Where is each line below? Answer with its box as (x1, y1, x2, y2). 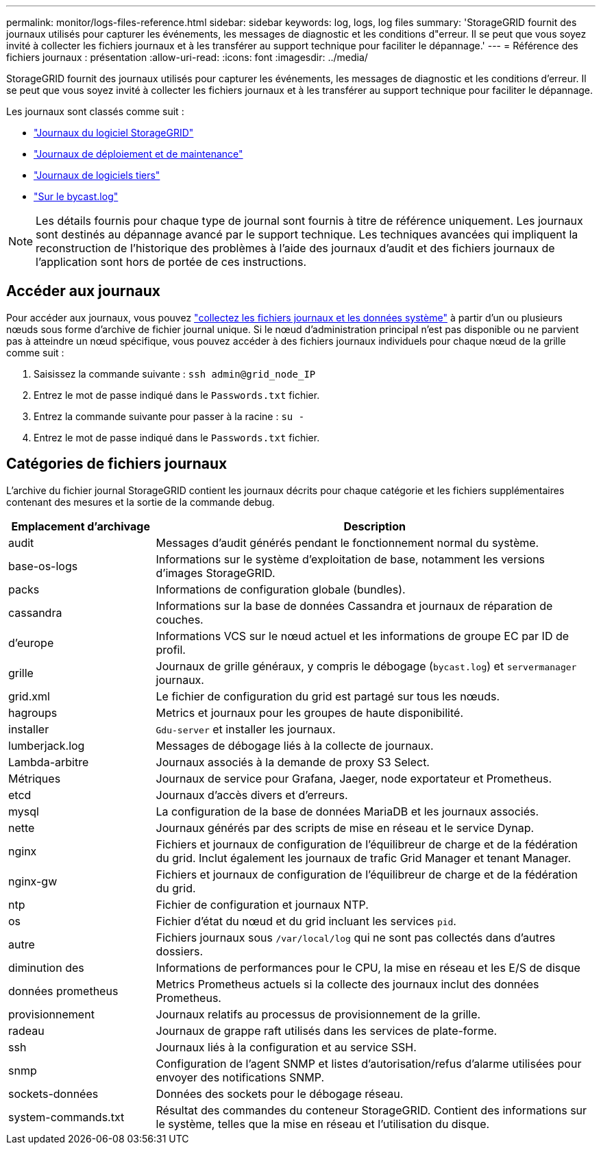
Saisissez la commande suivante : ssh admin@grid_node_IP (34, 367, 316, 380)
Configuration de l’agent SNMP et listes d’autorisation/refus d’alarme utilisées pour (156, 1056, 582, 1071)
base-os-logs (8, 559, 78, 573)
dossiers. (156, 944, 204, 958)
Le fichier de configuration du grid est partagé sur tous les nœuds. (156, 689, 500, 703)
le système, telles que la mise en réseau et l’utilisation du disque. (156, 1116, 490, 1131)
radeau (8, 1023, 45, 1038)
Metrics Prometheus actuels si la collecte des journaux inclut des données (156, 977, 539, 991)
